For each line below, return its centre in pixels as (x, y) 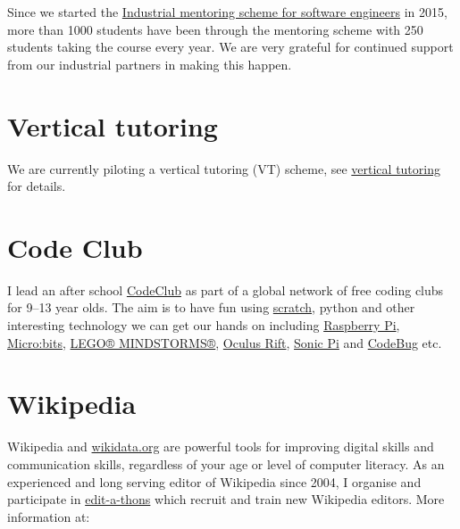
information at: (49, 516)
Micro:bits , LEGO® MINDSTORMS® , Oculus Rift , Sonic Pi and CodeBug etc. (225, 342)
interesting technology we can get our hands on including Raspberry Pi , (204, 325)
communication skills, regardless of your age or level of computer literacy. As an (226, 463)
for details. (37, 186)
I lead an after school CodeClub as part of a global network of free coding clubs (226, 289)
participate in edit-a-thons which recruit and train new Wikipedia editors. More (226, 499)
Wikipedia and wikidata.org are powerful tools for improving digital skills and (221, 446)
